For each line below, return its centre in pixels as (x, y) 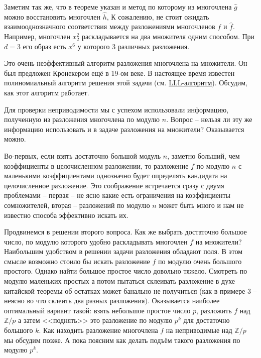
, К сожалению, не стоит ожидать (158, 16)
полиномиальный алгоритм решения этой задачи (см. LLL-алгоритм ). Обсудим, (126, 83)
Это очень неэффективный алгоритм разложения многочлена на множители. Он (126, 63)
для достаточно (207, 320)
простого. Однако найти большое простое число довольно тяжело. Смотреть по (126, 271)
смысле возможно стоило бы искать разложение (77, 261)
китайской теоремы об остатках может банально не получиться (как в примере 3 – (130, 290)
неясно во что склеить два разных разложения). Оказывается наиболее (112, 301)
